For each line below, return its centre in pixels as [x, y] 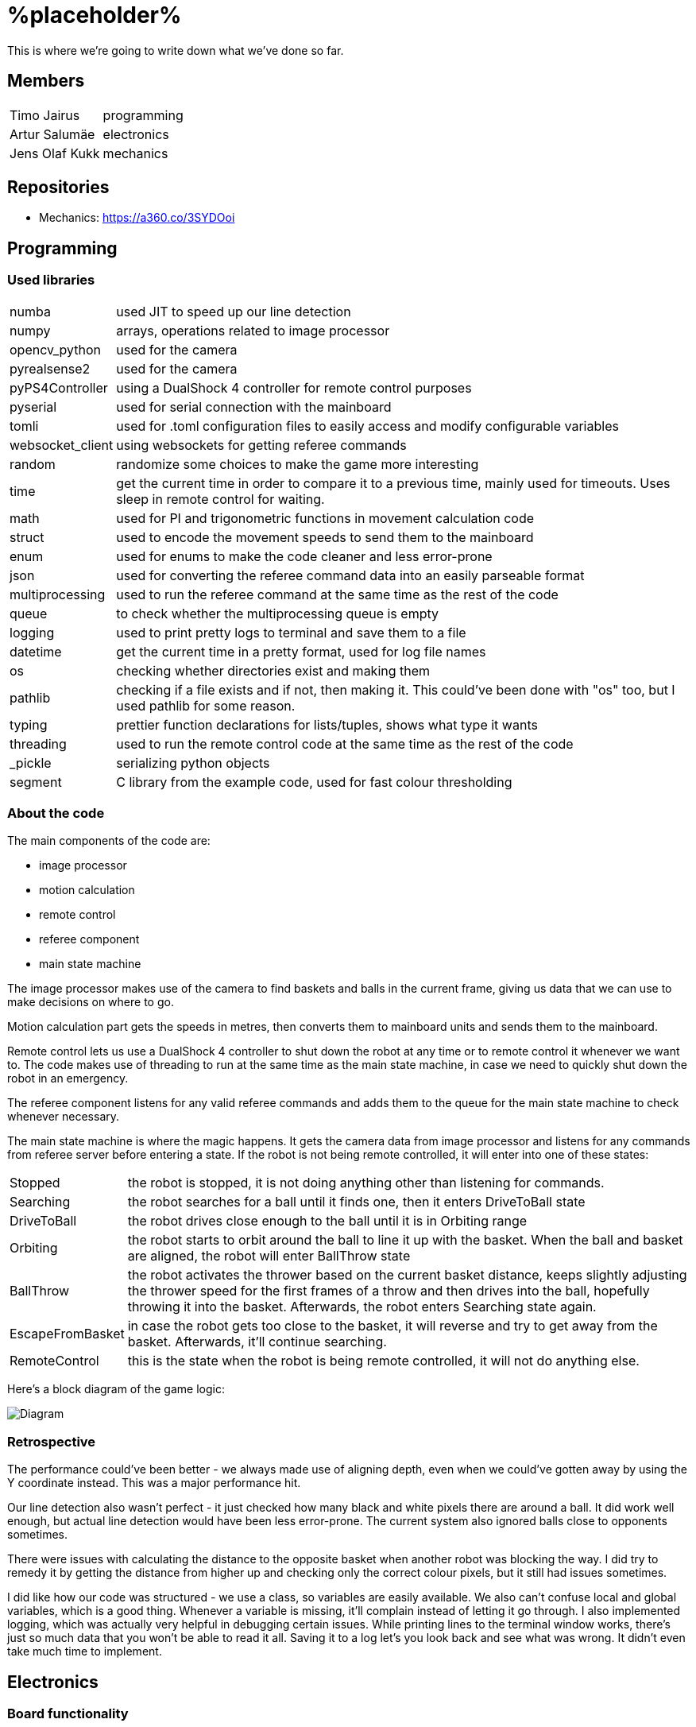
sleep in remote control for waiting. [220, 499]
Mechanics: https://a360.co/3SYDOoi [137, 218]
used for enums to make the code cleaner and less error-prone [304, 556]
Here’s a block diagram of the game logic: [116, 1389]
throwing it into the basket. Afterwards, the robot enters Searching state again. [362, 1307]
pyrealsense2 [50, 368]
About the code [56, 813]
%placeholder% [95, 15]
